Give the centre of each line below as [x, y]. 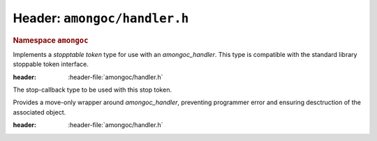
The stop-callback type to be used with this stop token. [93, 90]
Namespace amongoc [51, 40]
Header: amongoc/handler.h [101, 18]
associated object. [39, 112]
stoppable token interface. [51, 64]
